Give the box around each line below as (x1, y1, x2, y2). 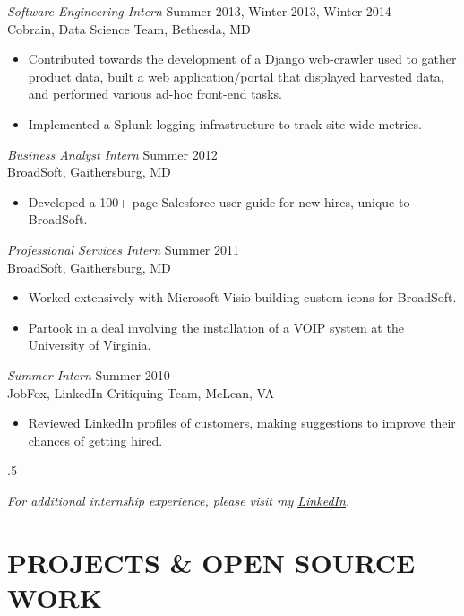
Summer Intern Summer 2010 (7, 365, 170, 384)
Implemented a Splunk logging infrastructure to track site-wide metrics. (28, 114, 422, 133)
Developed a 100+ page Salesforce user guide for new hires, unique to (28, 192, 410, 211)
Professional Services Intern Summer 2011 (7, 239, 240, 258)
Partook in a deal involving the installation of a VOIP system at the (28, 317, 404, 336)
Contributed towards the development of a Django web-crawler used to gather (28, 49, 457, 68)
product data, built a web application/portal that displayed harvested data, (28, 66, 444, 85)
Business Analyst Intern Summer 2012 (7, 144, 218, 163)
